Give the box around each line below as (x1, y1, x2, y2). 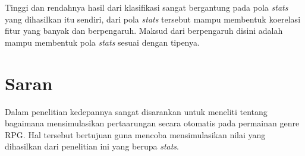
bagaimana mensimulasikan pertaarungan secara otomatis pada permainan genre (5, 117, 300, 129)
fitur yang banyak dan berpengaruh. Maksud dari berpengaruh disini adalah (5, 24, 283, 37)
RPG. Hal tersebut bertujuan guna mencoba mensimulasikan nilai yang (5, 128, 266, 141)
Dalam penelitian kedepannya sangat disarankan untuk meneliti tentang (5, 105, 268, 117)
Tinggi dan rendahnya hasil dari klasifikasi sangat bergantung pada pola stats (5, 1, 288, 13)
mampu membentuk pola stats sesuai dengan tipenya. (5, 36, 200, 48)
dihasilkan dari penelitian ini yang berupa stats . (5, 140, 179, 152)
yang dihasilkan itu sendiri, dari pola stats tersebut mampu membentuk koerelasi (5, 12, 301, 25)
